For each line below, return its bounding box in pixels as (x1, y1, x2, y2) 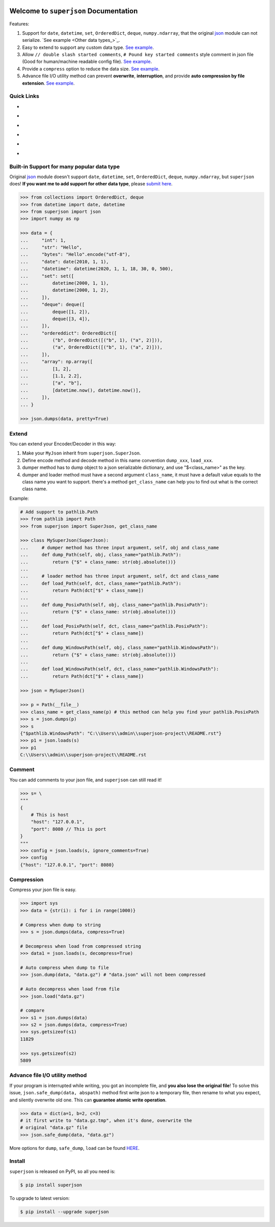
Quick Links (9, 92, 39, 100)
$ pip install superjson (20, 1182, 82, 1188)
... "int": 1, (20, 237, 66, 243)
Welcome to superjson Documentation (9, 7, 138, 15)
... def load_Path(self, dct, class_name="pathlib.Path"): (20, 580, 182, 586)
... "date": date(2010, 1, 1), (20, 258, 109, 264)
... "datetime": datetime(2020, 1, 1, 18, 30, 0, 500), (20, 266, 174, 272)
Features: (9, 20, 30, 27)
